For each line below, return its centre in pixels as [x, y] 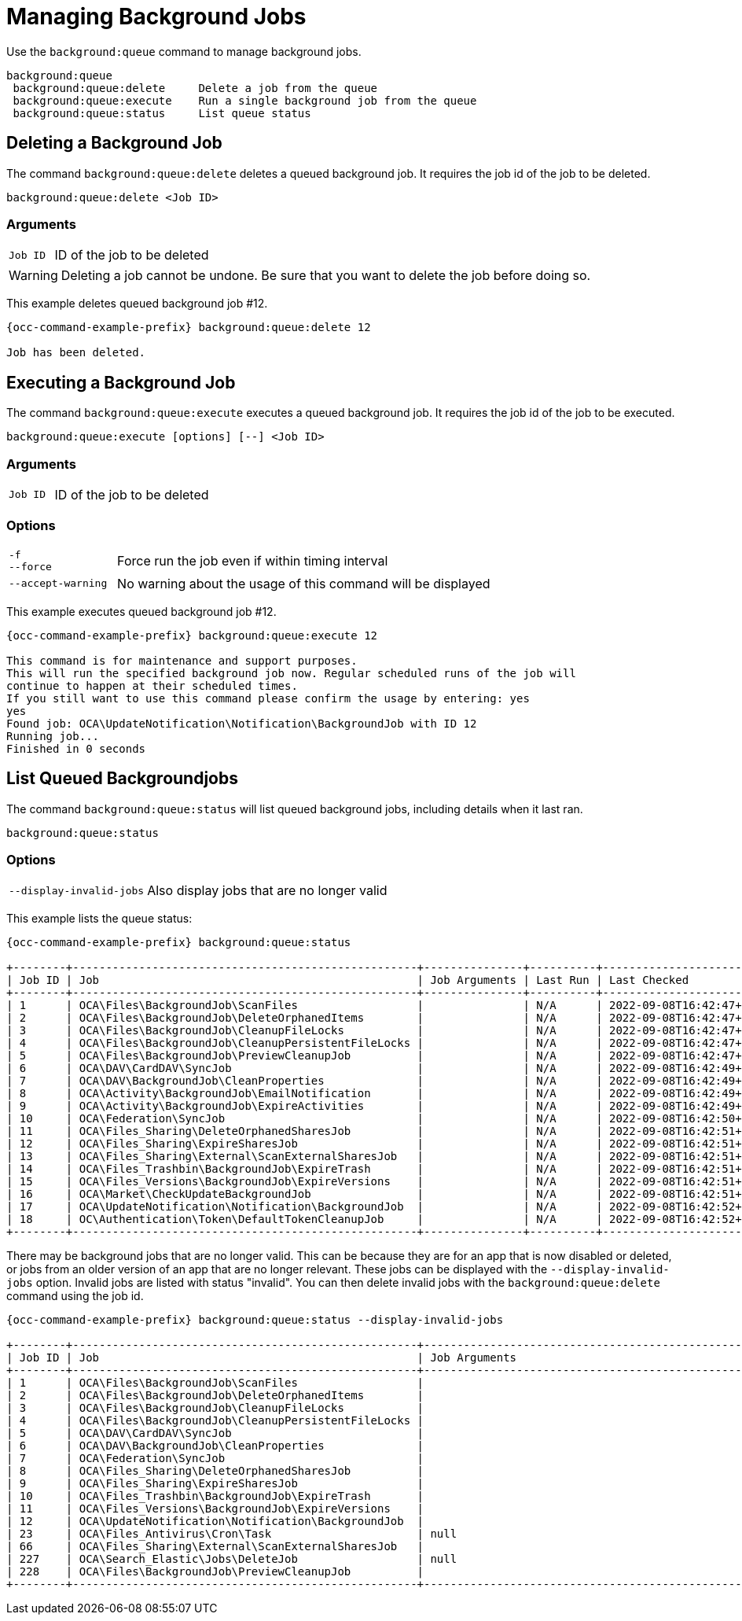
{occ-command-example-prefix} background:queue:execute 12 [192, 635]
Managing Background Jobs [156, 17]
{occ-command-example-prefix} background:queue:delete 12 [189, 328]
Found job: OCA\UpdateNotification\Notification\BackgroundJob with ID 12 [242, 723]
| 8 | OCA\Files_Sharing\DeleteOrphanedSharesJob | [215, 1471]
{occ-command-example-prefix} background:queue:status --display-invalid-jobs [255, 1320]
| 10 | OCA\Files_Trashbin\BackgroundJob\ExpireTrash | [215, 1496]
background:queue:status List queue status [162, 113]
